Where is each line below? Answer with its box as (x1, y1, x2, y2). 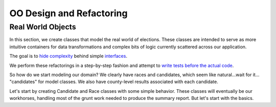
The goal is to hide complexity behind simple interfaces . (9, 53, 128, 59)
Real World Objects (9, 22, 76, 31)
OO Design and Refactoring (9, 8, 128, 19)
